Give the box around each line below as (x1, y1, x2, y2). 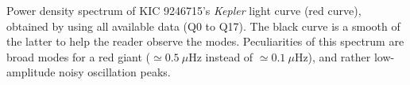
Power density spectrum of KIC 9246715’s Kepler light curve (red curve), (6, 2, 362, 18)
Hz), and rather (294, 48, 371, 65)
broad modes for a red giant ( (6, 48, 151, 65)
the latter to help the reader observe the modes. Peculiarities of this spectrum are (6, 33, 404, 50)
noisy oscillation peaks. (59, 64, 171, 80)
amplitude (6, 64, 56, 80)
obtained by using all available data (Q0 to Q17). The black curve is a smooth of (6, 17, 400, 34)
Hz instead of (188, 48, 253, 65)
